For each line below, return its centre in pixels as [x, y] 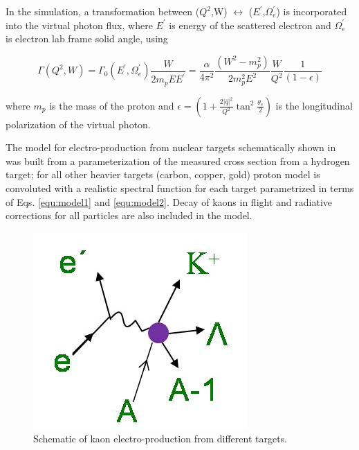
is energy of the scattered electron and [250, 25]
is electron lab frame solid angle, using [87, 38]
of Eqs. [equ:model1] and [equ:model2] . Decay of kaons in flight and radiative [169, 201]
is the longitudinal [314, 105]
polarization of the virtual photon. [78, 124]
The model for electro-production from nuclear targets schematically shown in [171, 147]
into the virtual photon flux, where [79, 25]
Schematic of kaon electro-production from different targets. [160, 439]
